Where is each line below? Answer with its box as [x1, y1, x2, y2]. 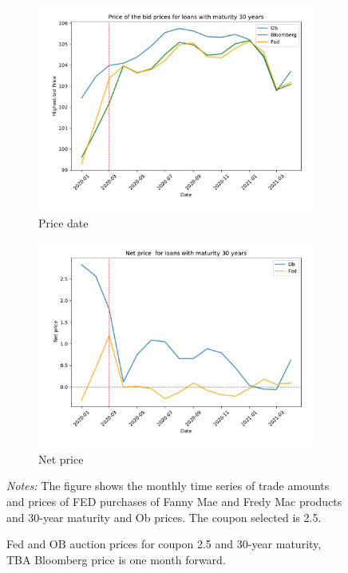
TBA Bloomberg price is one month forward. [6, 551, 226, 567]
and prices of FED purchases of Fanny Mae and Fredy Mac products [6, 492, 342, 509]
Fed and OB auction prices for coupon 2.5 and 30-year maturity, [6, 535, 322, 552]
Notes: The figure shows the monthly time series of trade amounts [6, 477, 330, 494]
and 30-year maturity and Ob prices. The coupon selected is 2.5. [6, 508, 322, 525]
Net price [38, 450, 84, 467]
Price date [38, 215, 89, 231]
